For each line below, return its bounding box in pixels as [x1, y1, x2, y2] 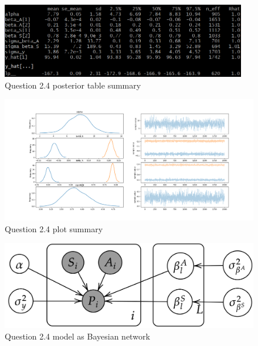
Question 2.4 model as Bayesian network [5, 330, 150, 342]
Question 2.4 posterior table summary [5, 79, 141, 91]
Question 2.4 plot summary [5, 222, 103, 235]
